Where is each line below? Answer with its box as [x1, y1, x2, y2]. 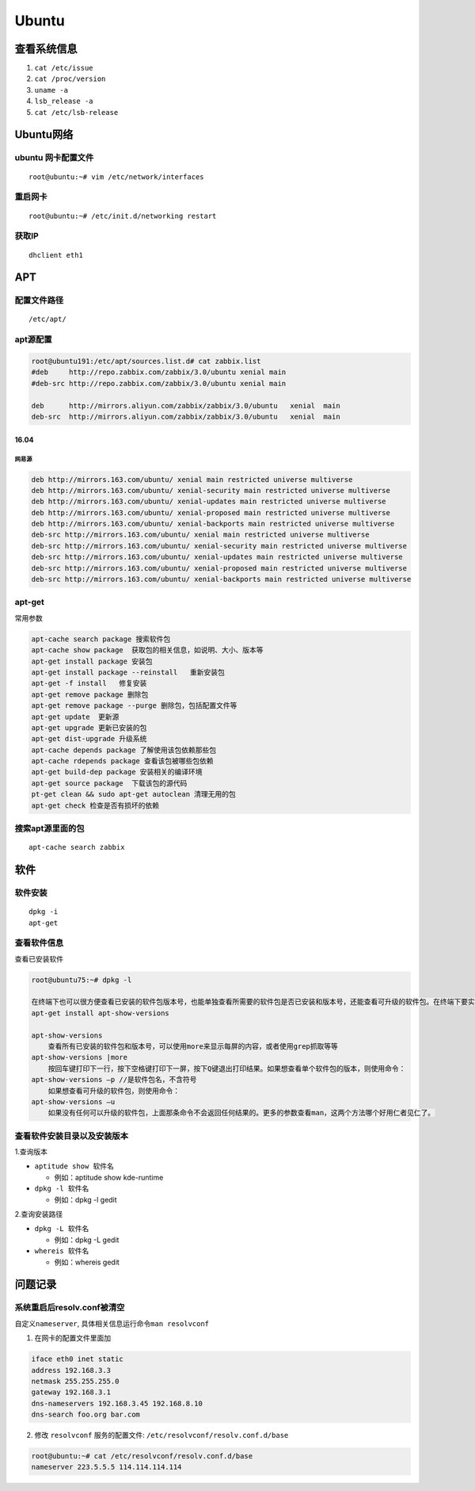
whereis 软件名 [34, 1247, 89, 1256]
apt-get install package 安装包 [31, 656, 153, 666]
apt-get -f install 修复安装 [31, 679, 147, 688]
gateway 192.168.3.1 [31, 1388, 111, 1397]
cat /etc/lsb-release [34, 108, 119, 117]
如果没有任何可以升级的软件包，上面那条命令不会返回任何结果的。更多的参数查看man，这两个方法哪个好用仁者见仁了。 [47, 1108, 435, 1118]
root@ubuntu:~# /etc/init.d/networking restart [28, 211, 217, 220]
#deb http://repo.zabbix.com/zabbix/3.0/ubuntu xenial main [31, 368, 287, 377]
